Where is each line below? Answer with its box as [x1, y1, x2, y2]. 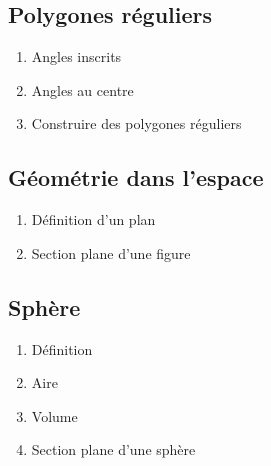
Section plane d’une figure [31, 242, 191, 263]
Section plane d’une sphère [31, 439, 196, 460]
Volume [31, 405, 78, 426]
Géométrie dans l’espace [8, 162, 264, 193]
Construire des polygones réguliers [31, 113, 242, 134]
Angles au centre [31, 79, 134, 100]
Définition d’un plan [31, 209, 156, 230]
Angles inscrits [31, 46, 122, 67]
